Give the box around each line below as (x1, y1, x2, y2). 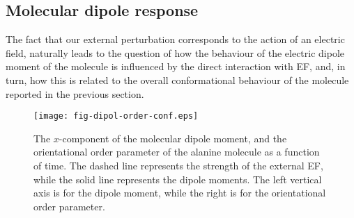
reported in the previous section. (6, 86, 144, 101)
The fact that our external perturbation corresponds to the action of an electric (6, 32, 345, 47)
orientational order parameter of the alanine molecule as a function (33, 144, 320, 159)
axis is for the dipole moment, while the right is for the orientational (33, 185, 326, 200)
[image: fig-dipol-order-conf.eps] (33, 111, 199, 121)
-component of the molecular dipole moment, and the (59, 131, 287, 145)
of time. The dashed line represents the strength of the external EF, (33, 158, 323, 173)
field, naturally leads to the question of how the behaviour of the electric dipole (6, 45, 345, 60)
